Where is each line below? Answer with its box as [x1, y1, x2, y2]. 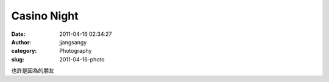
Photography [59, 47, 92, 55]
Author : [11, 38, 32, 46]
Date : [11, 30, 26, 38]
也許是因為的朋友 [11, 67, 54, 74]
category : [11, 47, 37, 55]
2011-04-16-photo [59, 55, 105, 63]
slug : [11, 55, 24, 63]
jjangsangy [59, 38, 87, 46]
